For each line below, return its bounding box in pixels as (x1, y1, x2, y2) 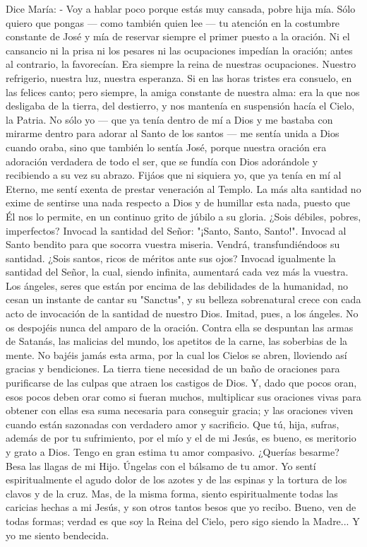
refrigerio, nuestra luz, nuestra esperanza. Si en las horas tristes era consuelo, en (6, 70, 352, 85)
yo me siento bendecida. (6, 527, 109, 542)
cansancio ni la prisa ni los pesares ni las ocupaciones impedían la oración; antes (6, 42, 353, 57)
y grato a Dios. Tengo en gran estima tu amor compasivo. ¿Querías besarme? (6, 445, 339, 459)
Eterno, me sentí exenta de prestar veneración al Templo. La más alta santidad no (6, 181, 361, 196)
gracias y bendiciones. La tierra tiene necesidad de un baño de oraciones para (6, 361, 340, 376)
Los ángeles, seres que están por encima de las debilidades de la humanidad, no (6, 278, 348, 293)
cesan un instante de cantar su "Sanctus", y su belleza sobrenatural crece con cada (6, 292, 361, 307)
